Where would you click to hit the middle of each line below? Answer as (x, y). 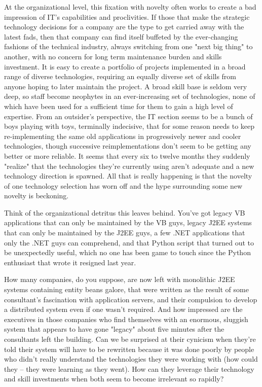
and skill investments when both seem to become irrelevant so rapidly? (114, 379)
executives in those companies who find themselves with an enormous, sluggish (126, 319)
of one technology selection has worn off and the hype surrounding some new (123, 185)
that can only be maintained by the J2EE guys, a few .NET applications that (125, 233)
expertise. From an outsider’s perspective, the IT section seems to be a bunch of (128, 116)
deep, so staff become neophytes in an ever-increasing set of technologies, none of (130, 96)
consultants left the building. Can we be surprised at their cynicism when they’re (130, 339)
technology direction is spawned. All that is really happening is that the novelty (128, 176)
